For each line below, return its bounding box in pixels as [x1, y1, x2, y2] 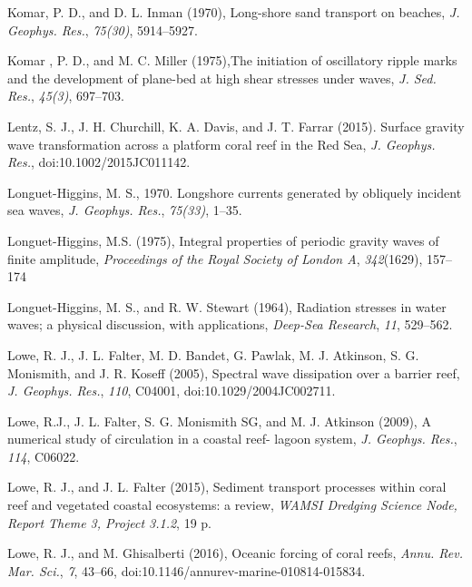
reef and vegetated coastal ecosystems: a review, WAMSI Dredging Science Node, [7, 495, 457, 514]
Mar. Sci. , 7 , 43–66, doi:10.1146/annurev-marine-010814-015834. [7, 561, 366, 580]
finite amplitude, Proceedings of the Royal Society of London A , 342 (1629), [7, 249, 423, 268]
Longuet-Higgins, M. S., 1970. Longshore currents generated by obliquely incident [7, 182, 462, 201]
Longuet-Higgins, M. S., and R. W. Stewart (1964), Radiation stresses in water [7, 297, 447, 316]
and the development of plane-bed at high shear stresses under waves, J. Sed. [7, 68, 437, 87]
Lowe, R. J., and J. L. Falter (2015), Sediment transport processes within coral [7, 477, 447, 496]
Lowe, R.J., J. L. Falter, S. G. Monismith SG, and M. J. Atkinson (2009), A [7, 411, 431, 430]
